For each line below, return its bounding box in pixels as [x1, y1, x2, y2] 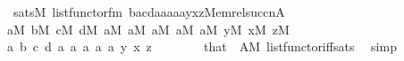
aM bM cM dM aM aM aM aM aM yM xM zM [6, 19, 290, 38]
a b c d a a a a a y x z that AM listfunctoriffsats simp [6, 37, 397, 56]
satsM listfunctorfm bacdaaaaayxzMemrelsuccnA [13, 3, 285, 20]
